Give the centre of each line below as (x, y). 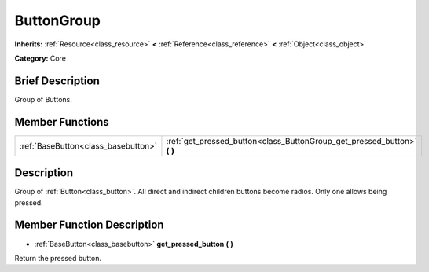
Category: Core (40, 58)
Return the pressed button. (58, 258)
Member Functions (62, 122)
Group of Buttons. (43, 99)
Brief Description (57, 81)
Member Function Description (89, 225)
